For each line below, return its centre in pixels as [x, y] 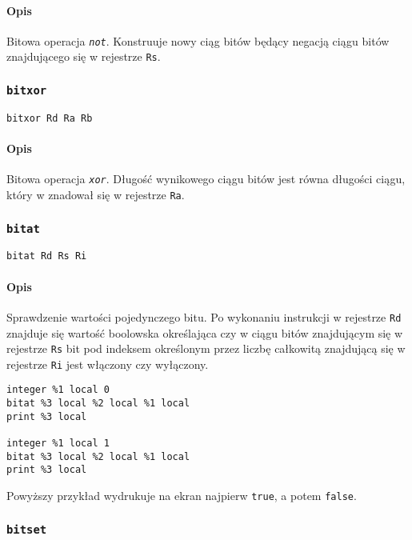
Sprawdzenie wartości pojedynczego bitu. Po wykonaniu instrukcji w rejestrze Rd [204, 316]
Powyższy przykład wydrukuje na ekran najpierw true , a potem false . [182, 496]
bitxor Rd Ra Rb [50, 118]
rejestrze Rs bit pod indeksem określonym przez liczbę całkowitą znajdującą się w [206, 348]
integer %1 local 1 [58, 444]
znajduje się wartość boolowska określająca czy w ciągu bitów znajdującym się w [205, 332]
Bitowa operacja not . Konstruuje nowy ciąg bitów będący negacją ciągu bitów [198, 40]
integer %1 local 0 [58, 390]
